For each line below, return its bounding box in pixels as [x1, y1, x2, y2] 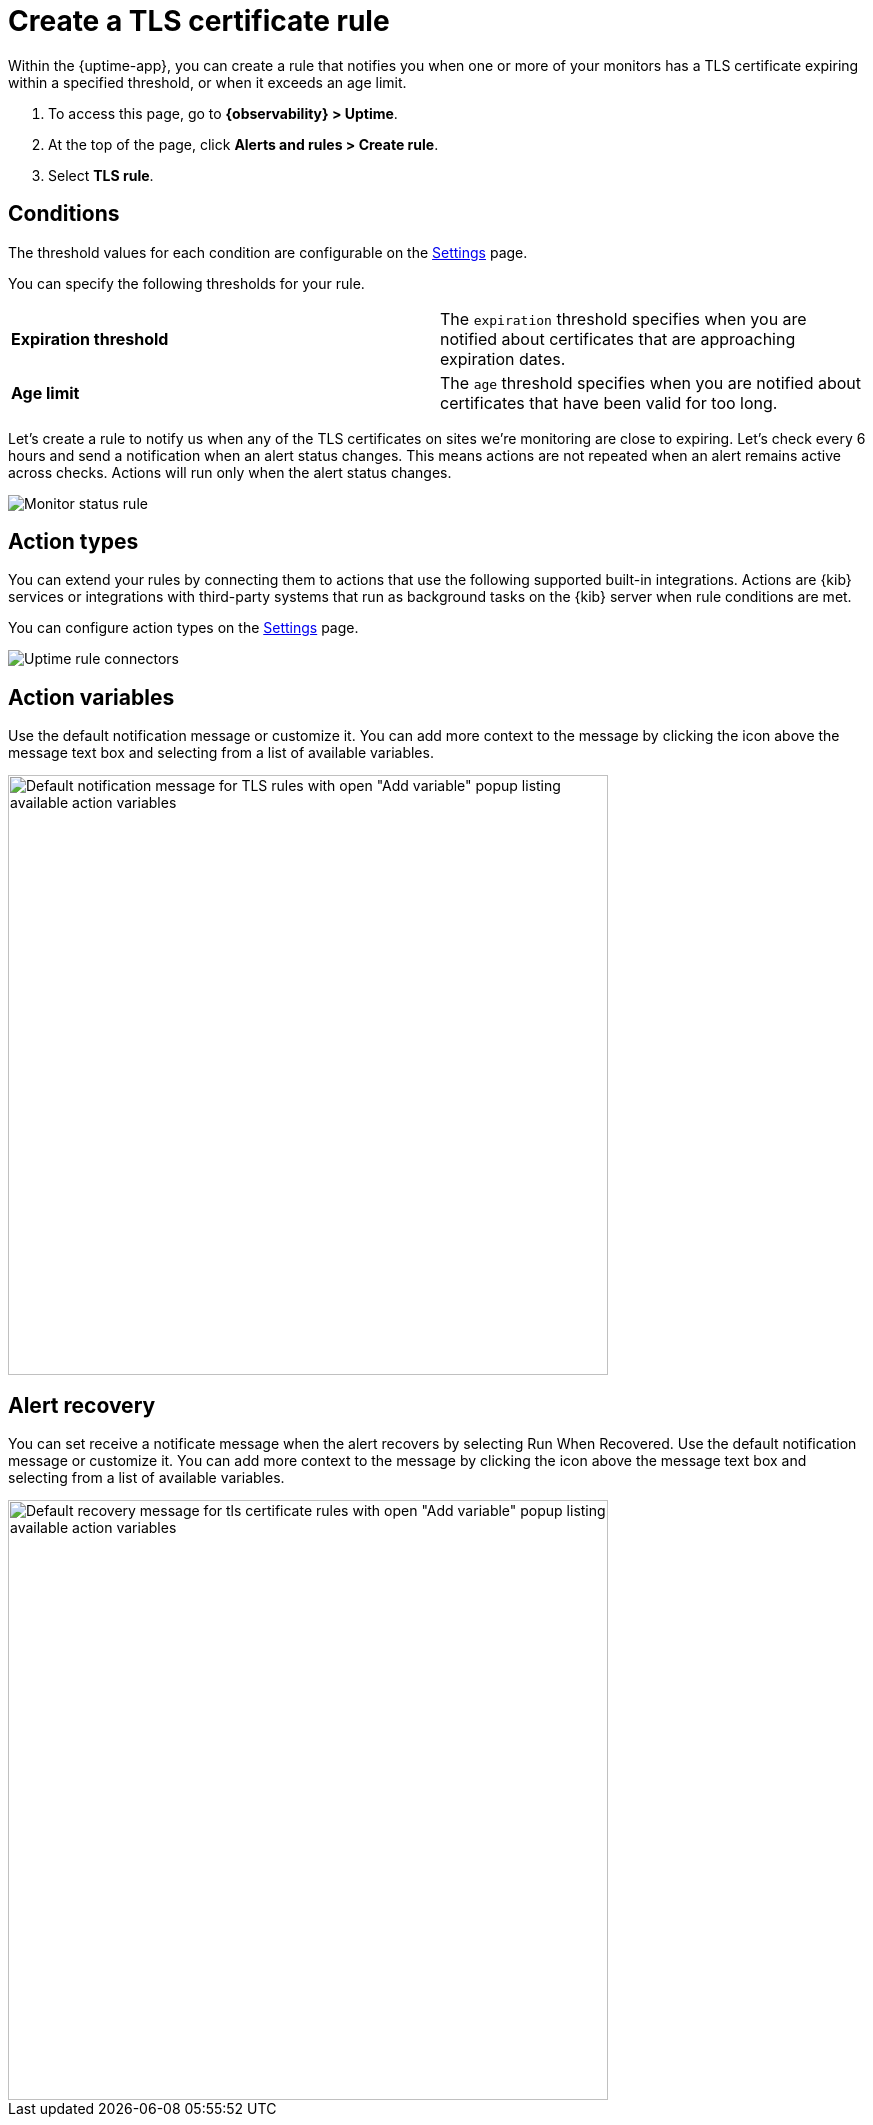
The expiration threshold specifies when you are [440, 308, 807, 329]
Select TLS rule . [48, 166, 154, 184]
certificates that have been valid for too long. [440, 392, 778, 413]
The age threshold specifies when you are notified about [440, 372, 862, 393]
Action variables [8, 684, 175, 710]
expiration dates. [440, 348, 566, 369]
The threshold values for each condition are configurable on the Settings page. [8, 243, 528, 261]
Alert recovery [8, 1392, 156, 1418]
